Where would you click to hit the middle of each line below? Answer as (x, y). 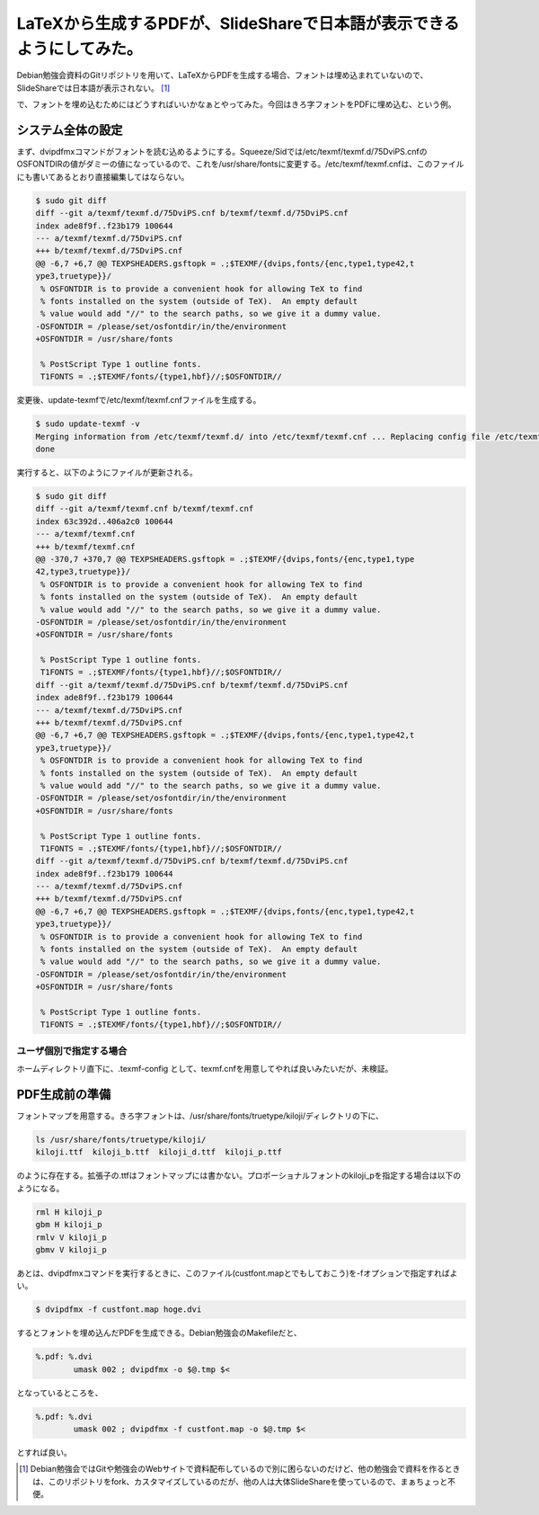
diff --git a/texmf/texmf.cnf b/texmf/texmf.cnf (145, 509)
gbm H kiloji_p (69, 1225)
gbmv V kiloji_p (71, 1249)
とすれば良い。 (44, 1453)
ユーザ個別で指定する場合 (72, 1050)
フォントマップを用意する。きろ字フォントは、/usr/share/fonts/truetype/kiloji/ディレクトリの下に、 (200, 1116)
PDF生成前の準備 (64, 1094)
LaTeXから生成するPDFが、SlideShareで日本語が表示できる (238, 23)
